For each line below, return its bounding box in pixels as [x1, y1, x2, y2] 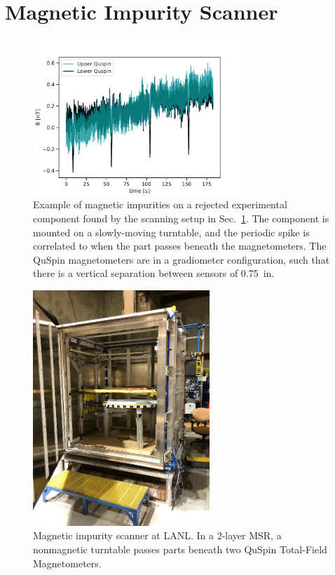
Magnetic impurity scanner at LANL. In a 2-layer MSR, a [33, 528, 282, 543]
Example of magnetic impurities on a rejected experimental [33, 197, 287, 212]
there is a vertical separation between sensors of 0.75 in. [33, 266, 275, 280]
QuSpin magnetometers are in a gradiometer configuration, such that [33, 252, 330, 266]
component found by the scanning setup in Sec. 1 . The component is [33, 210, 329, 225]
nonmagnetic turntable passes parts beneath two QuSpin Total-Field [33, 542, 327, 557]
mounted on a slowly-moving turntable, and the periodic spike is [33, 224, 310, 239]
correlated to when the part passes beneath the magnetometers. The [33, 238, 327, 253]
